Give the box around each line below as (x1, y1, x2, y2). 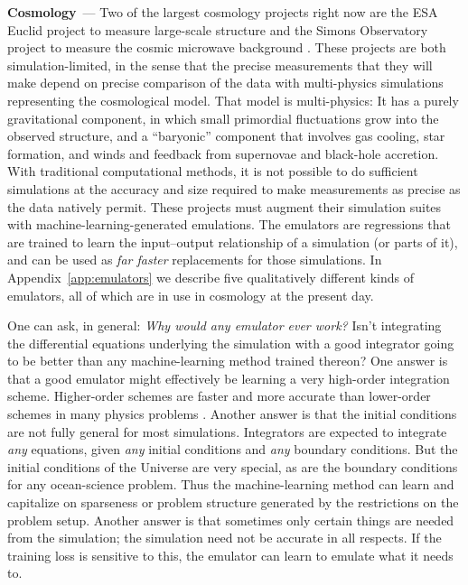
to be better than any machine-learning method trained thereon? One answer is (7, 351, 448, 370)
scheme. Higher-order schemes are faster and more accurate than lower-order (7, 386, 431, 405)
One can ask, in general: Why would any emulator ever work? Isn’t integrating (7, 316, 442, 335)
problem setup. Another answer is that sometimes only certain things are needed (7, 510, 454, 529)
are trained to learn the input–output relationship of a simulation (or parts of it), (7, 232, 458, 251)
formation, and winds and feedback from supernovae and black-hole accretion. (7, 144, 439, 162)
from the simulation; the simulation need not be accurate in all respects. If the (7, 528, 442, 547)
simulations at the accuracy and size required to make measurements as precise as (7, 179, 461, 198)
